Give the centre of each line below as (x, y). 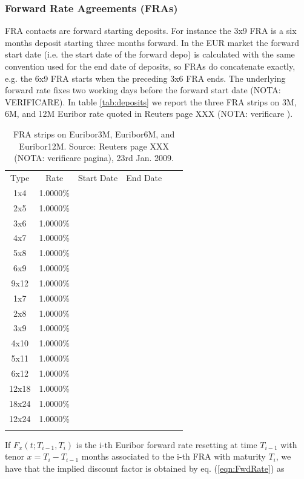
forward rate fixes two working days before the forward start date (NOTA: (143, 90)
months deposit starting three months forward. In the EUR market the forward (152, 42)
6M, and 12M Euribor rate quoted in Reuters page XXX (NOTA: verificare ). (149, 114)
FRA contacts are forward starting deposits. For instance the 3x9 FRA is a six (151, 31)
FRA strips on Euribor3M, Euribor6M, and (94, 134)
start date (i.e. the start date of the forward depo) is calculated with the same (150, 54)
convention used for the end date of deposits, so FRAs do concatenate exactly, (150, 66)
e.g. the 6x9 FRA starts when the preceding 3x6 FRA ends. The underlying (145, 78)
